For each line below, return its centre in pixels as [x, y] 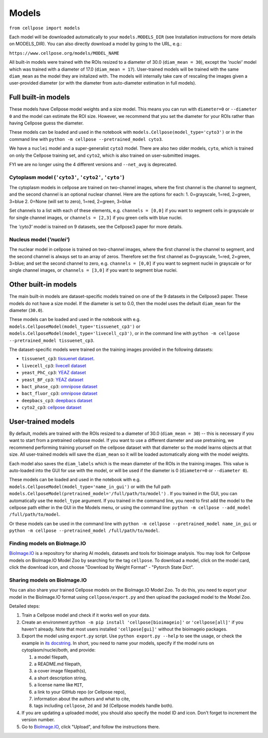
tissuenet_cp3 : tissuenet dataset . [58, 359]
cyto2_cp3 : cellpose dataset [52, 408]
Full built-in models [40, 97]
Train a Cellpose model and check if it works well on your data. [86, 615]
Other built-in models [43, 284]
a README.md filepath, [58, 664]
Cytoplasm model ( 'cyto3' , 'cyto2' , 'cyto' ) [67, 177]
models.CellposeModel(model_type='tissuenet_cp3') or [75, 326]
